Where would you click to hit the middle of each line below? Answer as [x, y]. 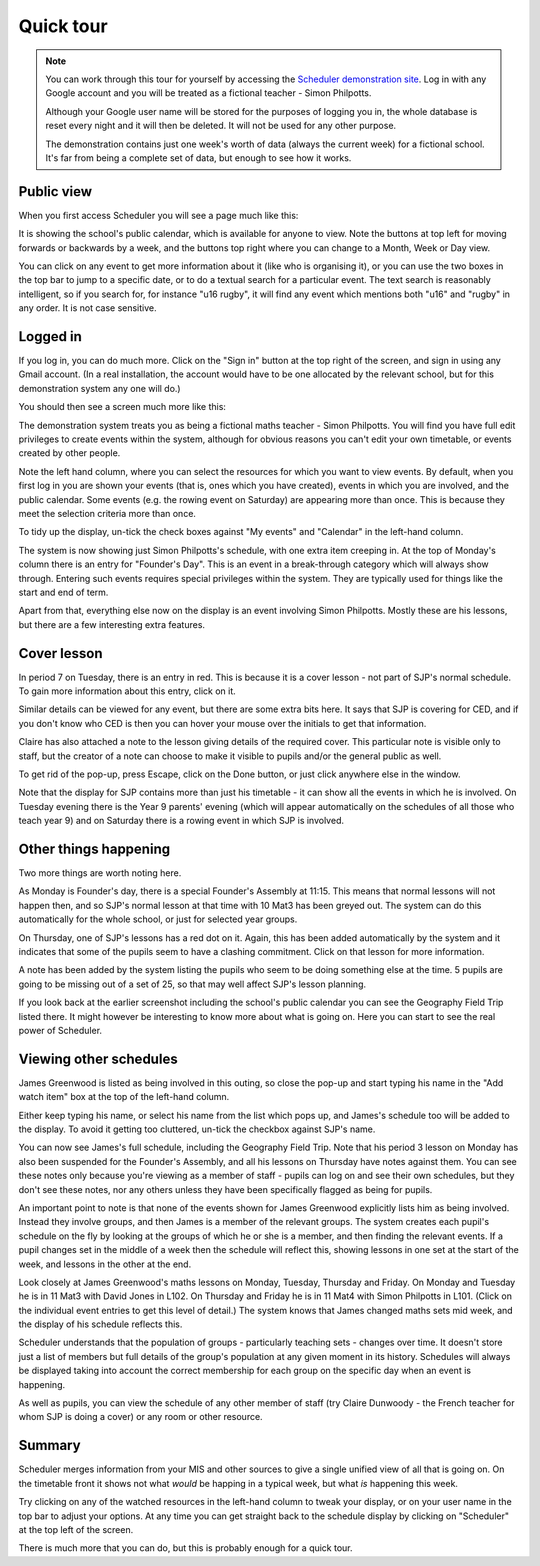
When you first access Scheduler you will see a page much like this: [158, 215]
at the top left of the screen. [76, 1529]
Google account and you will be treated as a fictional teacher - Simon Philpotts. [208, 93]
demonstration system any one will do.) [99, 388]
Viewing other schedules [98, 1058]
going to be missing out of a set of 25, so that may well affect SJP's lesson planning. [192, 984]
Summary [49, 1445]
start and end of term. [63, 592]
